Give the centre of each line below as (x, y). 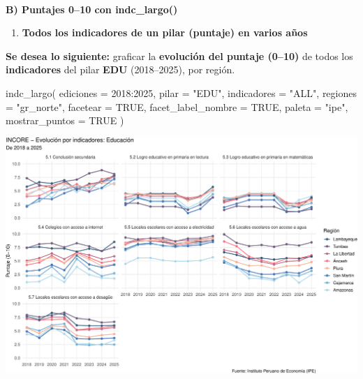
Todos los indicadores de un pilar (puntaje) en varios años (165, 32)
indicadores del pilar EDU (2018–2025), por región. (120, 69)
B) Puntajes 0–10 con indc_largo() (92, 9)
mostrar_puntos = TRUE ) (65, 120)
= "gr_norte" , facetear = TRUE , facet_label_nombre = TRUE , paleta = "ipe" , (177, 106)
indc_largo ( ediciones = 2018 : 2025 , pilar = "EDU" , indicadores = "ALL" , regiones (181, 92)
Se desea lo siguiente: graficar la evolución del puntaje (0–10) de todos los (179, 55)
